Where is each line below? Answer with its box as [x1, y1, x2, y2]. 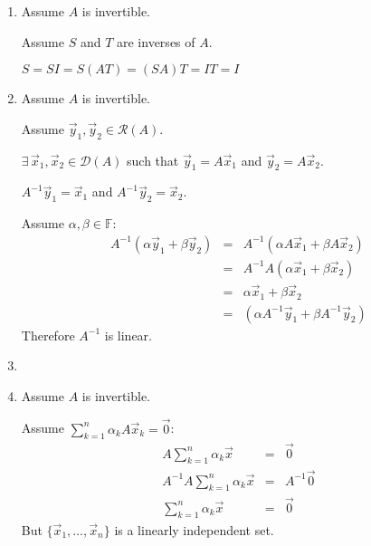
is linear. [104, 325, 152, 344]
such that [127, 150, 179, 169]
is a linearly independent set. [114, 520, 274, 539]
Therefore [21, 325, 75, 344]
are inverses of [117, 32, 195, 51]
